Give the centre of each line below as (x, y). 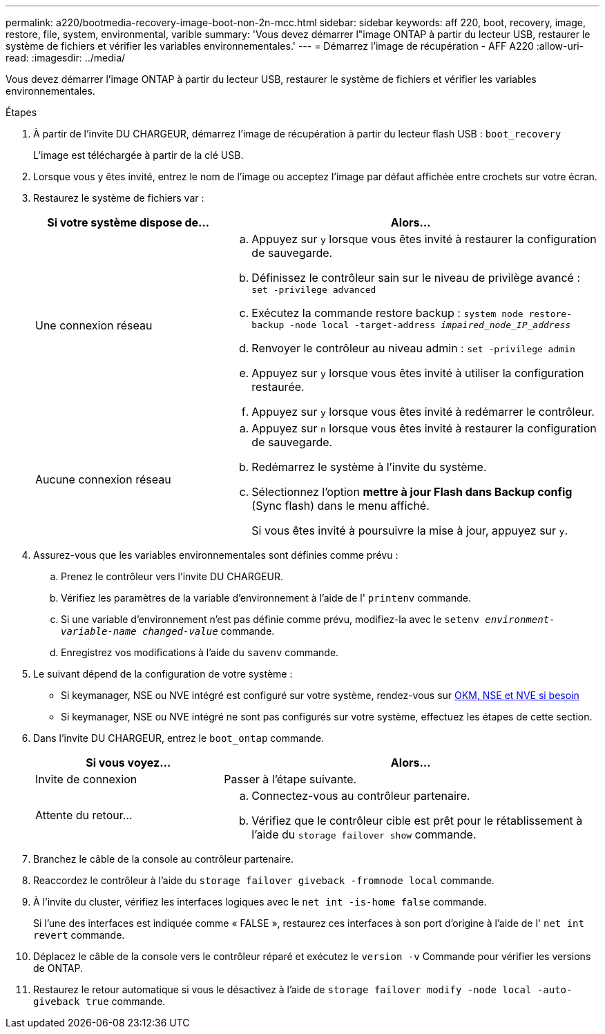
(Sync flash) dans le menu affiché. (340, 506)
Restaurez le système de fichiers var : (119, 198)
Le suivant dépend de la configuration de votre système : (163, 674)
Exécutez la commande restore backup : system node (387, 313)
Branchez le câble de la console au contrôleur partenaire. (164, 859)
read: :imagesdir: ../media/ (66, 58)
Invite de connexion (86, 779)
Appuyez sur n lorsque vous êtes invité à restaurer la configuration (424, 428)
